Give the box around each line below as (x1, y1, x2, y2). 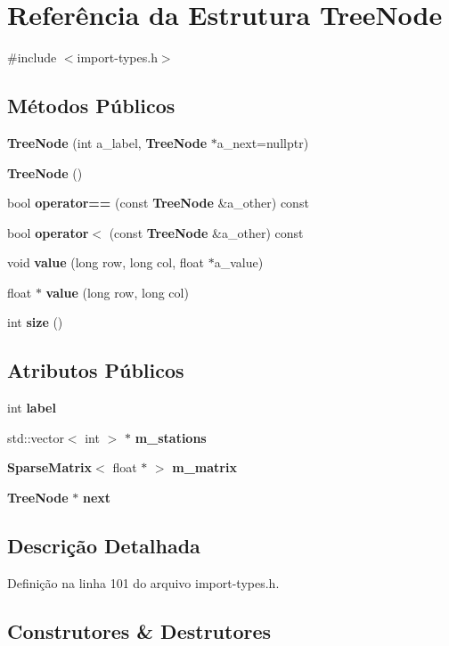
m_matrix (172, 458, 237, 477)
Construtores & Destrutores (7, 617, 272, 644)
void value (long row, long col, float (7, 253, 204, 272)
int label (7, 398, 56, 417)
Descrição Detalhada (7, 532, 200, 560)
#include (7, 48, 57, 67)
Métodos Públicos (7, 92, 176, 119)
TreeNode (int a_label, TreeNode (7, 133, 208, 151)
